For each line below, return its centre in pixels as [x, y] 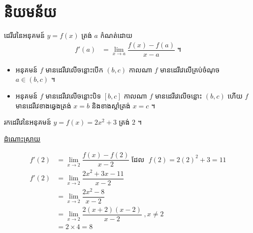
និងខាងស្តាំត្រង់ [111, 105]
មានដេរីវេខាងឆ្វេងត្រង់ [43, 105]
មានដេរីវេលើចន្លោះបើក [74, 69]
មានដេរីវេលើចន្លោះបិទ [73, 96]
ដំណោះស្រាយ [22, 138]
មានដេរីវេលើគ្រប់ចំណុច [190, 69]
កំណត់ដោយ [116, 35]
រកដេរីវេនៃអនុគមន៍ [28, 122]
